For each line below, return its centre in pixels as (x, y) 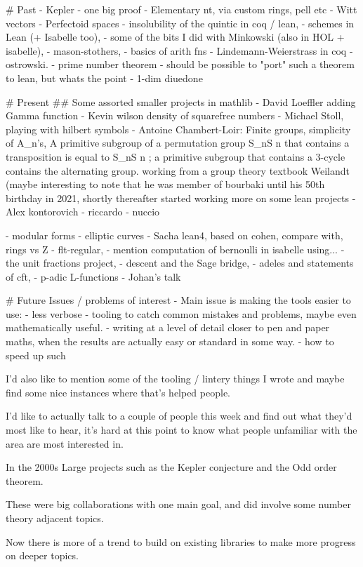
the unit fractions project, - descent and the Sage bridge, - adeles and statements (180, 263)
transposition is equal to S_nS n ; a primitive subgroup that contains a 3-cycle (176, 156)
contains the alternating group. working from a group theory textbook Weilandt (178, 170)
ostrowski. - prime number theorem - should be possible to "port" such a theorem (180, 64)
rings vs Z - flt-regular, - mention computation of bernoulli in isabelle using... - (175, 249)
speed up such (36, 355)
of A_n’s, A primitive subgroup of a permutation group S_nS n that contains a (178, 143)
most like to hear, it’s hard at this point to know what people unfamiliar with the (181, 430)
